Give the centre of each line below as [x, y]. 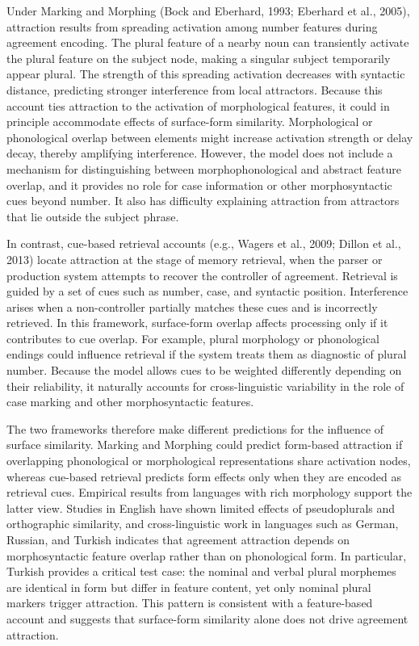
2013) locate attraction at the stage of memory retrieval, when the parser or [195, 259]
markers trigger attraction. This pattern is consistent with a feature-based [190, 603]
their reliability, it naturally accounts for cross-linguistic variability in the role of [205, 386]
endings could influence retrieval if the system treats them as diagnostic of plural [207, 354]
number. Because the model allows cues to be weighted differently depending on [204, 370]
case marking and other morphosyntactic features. [130, 402]
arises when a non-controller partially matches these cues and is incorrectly [192, 306]
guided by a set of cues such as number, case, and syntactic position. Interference [207, 291]
